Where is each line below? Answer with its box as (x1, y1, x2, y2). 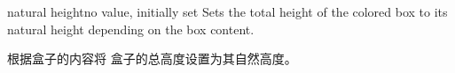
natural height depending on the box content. (7, 19, 255, 38)
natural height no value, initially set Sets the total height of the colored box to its (7, 3, 448, 20)
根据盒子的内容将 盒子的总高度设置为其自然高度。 (7, 49, 297, 68)
